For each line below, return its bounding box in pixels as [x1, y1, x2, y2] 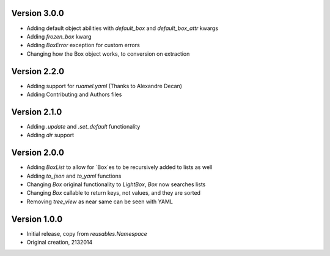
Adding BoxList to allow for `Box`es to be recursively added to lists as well [26, 164, 213, 171]
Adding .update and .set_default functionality [26, 122, 141, 130]
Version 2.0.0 [11, 148, 64, 158]
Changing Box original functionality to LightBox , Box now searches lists [26, 181, 206, 188]
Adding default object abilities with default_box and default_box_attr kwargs [26, 24, 219, 32]
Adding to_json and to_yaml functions [26, 172, 122, 179]
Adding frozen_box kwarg [26, 32, 92, 40]
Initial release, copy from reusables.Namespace [26, 230, 148, 237]
